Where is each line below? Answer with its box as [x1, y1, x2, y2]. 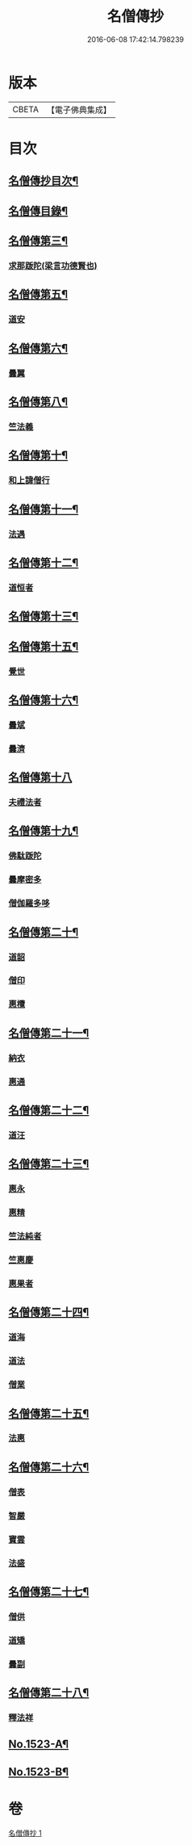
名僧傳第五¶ [8, 287, 69, 301]
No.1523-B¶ [8, 1765, 69, 1779]
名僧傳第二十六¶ [8, 1460, 90, 1474]
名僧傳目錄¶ [8, 203, 69, 218]
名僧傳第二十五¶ [8, 1407, 90, 1420]
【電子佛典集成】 [46, 104, 111, 115]
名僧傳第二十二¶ [8, 1104, 90, 1117]
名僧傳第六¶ [8, 341, 69, 355]
